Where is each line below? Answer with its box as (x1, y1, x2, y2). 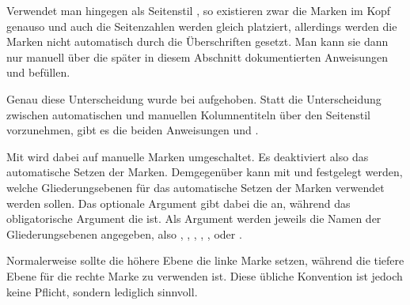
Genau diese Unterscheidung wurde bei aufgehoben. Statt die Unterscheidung (6, 90, 382, 107)
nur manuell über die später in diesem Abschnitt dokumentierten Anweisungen (6, 48, 388, 65)
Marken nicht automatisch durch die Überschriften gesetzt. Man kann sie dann (6, 33, 389, 50)
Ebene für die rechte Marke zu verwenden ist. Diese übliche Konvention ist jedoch (6, 267, 403, 284)
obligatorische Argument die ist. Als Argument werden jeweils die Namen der (6, 210, 382, 227)
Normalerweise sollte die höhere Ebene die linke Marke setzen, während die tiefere (6, 252, 404, 269)
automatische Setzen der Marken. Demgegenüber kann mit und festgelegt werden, (6, 164, 403, 180)
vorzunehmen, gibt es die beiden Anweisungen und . (6, 122, 259, 138)
